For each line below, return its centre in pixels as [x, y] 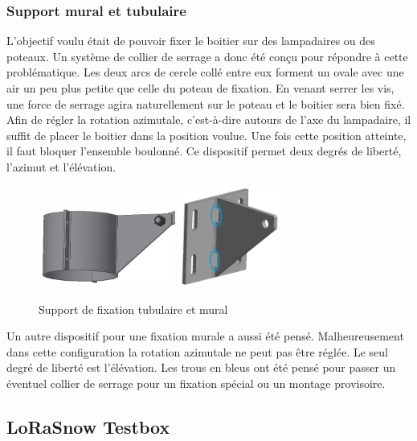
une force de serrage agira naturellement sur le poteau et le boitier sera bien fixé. [206, 103]
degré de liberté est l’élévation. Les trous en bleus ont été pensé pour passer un [201, 367]
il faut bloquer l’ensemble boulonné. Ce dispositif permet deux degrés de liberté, [204, 151]
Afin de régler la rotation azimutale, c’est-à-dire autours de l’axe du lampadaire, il [209, 120]
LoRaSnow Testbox [88, 427]
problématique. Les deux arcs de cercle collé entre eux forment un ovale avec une [205, 72]
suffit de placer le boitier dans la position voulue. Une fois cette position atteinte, [206, 135]
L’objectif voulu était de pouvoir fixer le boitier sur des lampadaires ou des [191, 41]
